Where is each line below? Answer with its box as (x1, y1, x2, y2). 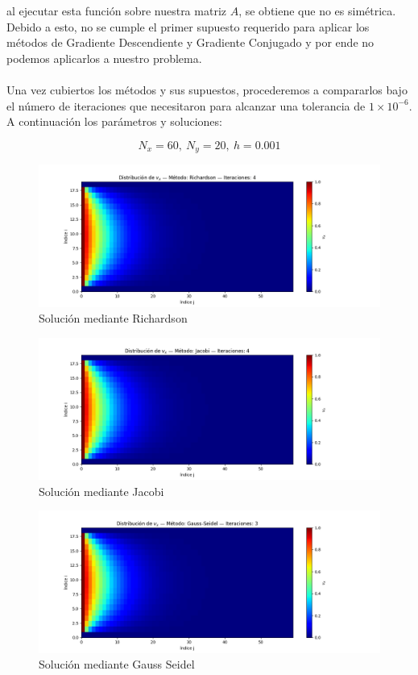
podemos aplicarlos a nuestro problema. (6, 49, 202, 66)
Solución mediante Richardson (39, 310, 188, 327)
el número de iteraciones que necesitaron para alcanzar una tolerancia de (6, 97, 366, 114)
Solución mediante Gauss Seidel (39, 656, 195, 673)
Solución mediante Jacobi (39, 482, 164, 499)
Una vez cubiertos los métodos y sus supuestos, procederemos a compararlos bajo (6, 81, 408, 98)
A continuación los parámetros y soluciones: (6, 113, 222, 130)
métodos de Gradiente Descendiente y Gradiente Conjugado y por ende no (6, 34, 375, 51)
